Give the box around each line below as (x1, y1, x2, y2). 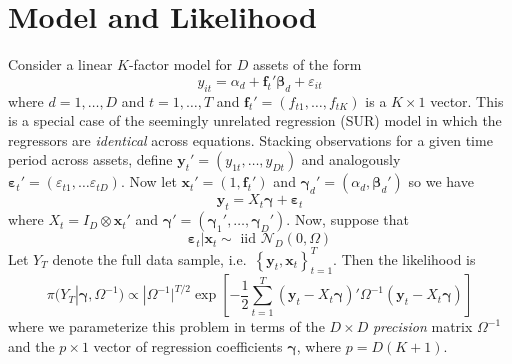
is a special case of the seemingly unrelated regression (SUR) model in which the (8, 110, 502, 131)
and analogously (301, 149, 401, 170)
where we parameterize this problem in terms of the (8, 316, 325, 337)
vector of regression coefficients (93, 335, 283, 356)
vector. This (430, 90, 504, 111)
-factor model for (128, 54, 233, 75)
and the (8, 335, 55, 356)
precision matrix (372, 316, 473, 337)
